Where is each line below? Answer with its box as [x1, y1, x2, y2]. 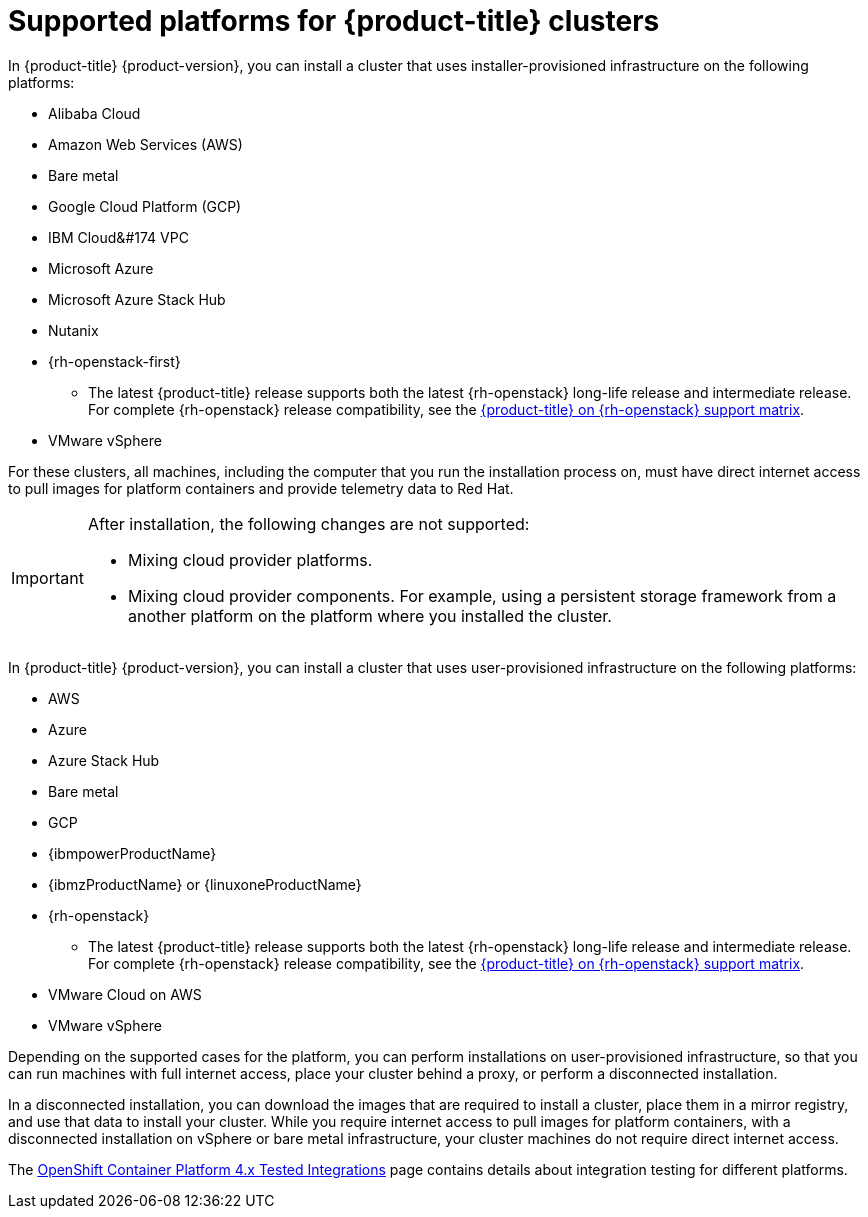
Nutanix [48, 321, 99, 339]
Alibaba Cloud [48, 104, 141, 122]
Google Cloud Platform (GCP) [48, 197, 242, 215]
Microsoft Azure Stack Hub [48, 290, 226, 308]
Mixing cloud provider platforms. [127, 549, 373, 570]
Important [11, 567, 84, 588]
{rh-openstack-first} [48, 352, 181, 370]
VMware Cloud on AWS [48, 985, 202, 1003]
